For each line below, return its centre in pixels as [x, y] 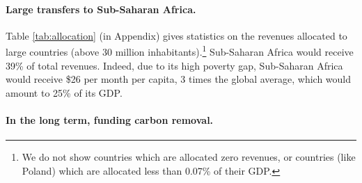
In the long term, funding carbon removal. [110, 120]
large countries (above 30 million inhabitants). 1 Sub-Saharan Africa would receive [180, 51]
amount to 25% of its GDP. [64, 92]
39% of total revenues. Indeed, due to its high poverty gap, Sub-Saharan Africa [174, 65]
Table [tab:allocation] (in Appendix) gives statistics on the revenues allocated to [176, 35]
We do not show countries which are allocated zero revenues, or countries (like [189, 157]
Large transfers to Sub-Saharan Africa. [101, 9]
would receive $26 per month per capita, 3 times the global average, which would [179, 79]
